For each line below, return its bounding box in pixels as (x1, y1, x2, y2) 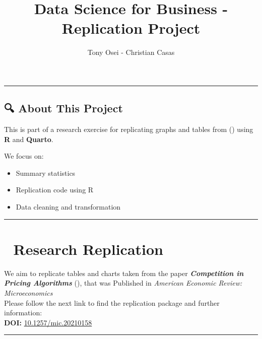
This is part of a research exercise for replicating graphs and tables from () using (4, 124, 253, 134)
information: (4, 307, 42, 318)
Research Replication (13, 238, 163, 259)
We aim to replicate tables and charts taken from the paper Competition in (4, 267, 244, 278)
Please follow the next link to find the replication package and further (4, 297, 220, 308)
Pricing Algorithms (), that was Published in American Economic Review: (4, 278, 242, 288)
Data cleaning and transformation (16, 201, 121, 212)
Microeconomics (4, 287, 53, 298)
